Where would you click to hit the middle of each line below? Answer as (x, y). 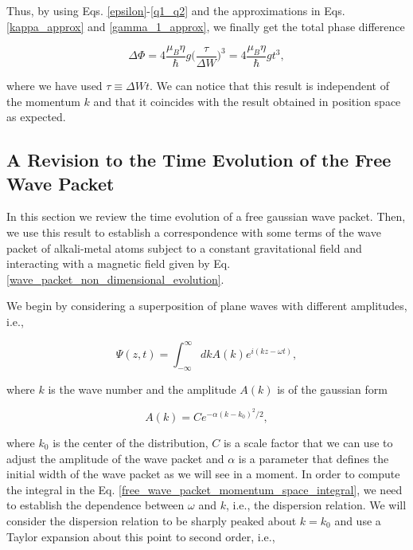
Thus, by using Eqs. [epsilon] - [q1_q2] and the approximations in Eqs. (176, 10)
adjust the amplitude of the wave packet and (115, 458)
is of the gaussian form (332, 389)
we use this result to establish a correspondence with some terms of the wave (194, 232)
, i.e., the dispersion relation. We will (316, 505)
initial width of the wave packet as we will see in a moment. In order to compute (203, 474)
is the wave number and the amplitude (142, 389)
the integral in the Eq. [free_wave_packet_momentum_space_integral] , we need (205, 489)
